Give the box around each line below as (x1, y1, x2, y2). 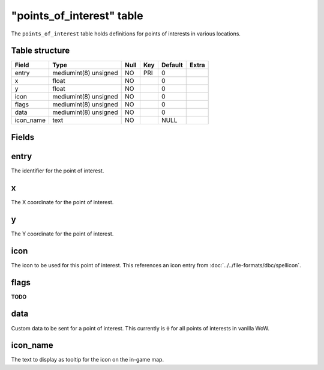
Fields (11, 132, 35, 142)
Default (161, 61, 183, 69)
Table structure (11, 46, 70, 56)
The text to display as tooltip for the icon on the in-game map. (11, 356, 164, 363)
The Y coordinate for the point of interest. (11, 230, 114, 237)
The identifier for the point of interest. (11, 167, 104, 174)
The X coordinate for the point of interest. (11, 198, 114, 205)
